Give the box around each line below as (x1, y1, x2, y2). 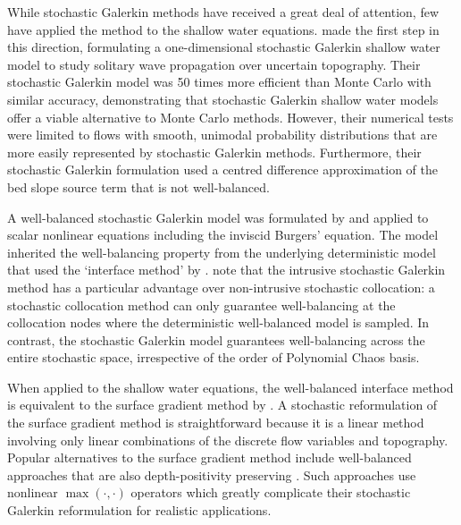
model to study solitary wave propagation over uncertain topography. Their (7, 55, 421, 73)
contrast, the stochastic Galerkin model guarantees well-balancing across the (7, 330, 425, 349)
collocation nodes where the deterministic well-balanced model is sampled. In (7, 313, 430, 332)
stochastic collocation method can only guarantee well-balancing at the (7, 295, 396, 314)
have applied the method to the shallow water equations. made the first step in (7, 20, 440, 38)
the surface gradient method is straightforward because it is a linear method (7, 413, 424, 432)
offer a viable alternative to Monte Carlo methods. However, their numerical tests (7, 107, 454, 126)
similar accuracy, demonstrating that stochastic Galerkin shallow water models (7, 89, 439, 108)
